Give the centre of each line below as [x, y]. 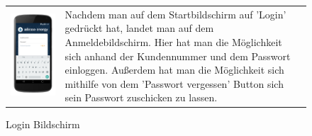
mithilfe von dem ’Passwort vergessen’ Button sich [174, 83]
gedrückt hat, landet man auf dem [139, 28]
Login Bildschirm [43, 124]
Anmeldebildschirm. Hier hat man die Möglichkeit [173, 41]
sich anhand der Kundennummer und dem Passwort [178, 56]
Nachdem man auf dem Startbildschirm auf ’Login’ [175, 14]
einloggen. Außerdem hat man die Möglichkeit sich [174, 70]
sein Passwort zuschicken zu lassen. [141, 97]
